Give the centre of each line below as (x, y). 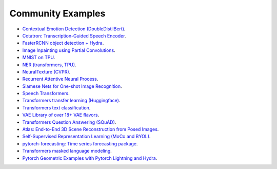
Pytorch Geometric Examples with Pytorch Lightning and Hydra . (90, 158)
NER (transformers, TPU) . (49, 65)
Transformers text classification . (56, 107)
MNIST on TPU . (39, 58)
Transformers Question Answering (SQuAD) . (69, 122)
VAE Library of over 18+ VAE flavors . (61, 115)
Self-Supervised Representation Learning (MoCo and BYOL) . (86, 137)
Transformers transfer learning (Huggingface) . (71, 101)
